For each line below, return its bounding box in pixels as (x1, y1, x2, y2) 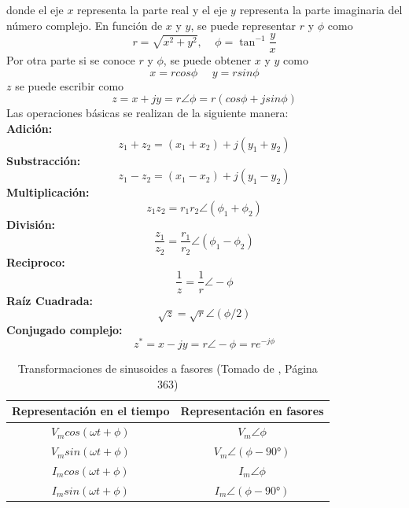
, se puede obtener (163, 52, 252, 68)
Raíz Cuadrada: (6, 292, 93, 308)
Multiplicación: (6, 184, 90, 201)
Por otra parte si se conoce (6, 52, 135, 68)
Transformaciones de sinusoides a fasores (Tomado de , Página (17, 360, 318, 377)
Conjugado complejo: (6, 321, 123, 337)
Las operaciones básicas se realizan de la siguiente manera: (6, 105, 289, 121)
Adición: (6, 120, 53, 137)
